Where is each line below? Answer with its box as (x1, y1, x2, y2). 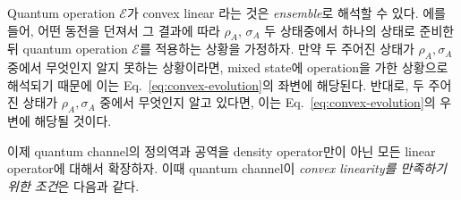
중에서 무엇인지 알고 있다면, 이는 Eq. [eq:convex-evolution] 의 (99, 93, 436, 112)
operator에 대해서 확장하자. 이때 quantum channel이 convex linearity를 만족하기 (7, 159, 447, 178)
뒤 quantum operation (7, 39, 128, 58)
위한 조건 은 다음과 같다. (7, 176, 140, 195)
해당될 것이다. (34, 112, 112, 130)
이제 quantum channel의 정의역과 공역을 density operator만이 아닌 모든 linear (7, 141, 436, 160)
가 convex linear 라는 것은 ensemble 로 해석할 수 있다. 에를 (126, 4, 446, 21)
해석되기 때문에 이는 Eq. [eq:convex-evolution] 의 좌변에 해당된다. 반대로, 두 (7, 75, 424, 94)
